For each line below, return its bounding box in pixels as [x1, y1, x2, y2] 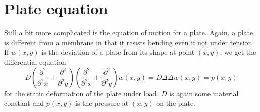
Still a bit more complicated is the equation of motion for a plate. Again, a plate [4, 27, 253, 38]
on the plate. [156, 98, 196, 108]
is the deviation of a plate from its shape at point [41, 47, 195, 57]
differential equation [4, 56, 66, 67]
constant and [4, 98, 44, 108]
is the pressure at [75, 98, 129, 108]
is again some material [169, 88, 239, 98]
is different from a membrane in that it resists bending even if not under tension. [4, 37, 254, 47]
